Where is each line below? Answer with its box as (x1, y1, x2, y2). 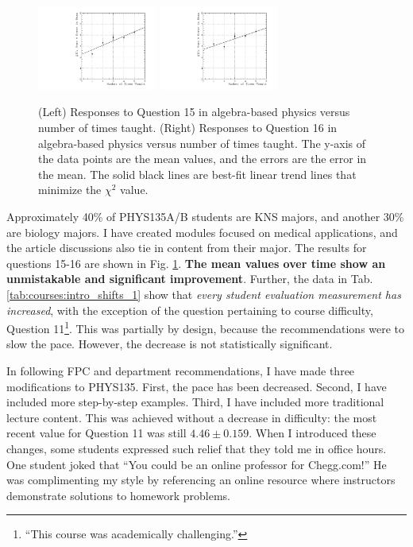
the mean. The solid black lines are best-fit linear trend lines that (38, 165, 357, 182)
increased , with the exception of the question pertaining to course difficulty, (6, 301, 373, 318)
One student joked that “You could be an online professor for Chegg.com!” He (6, 456, 387, 472)
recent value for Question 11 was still (6, 425, 187, 441)
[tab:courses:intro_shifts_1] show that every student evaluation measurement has (6, 285, 401, 302)
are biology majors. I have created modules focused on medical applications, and (6, 223, 398, 240)
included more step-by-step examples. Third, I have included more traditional (6, 394, 384, 410)
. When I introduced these (249, 425, 376, 441)
